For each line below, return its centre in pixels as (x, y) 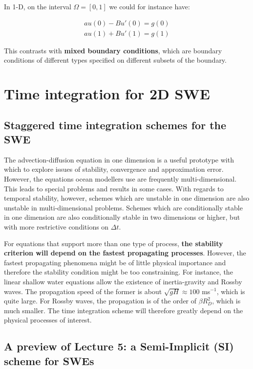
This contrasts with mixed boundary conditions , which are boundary (113, 50)
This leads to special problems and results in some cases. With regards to (114, 188)
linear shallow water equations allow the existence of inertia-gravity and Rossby (123, 281)
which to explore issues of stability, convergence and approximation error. (114, 169)
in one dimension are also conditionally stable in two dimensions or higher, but (122, 217)
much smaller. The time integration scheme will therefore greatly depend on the (124, 310)
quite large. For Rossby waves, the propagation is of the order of (100, 301)
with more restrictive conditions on (56, 226)
